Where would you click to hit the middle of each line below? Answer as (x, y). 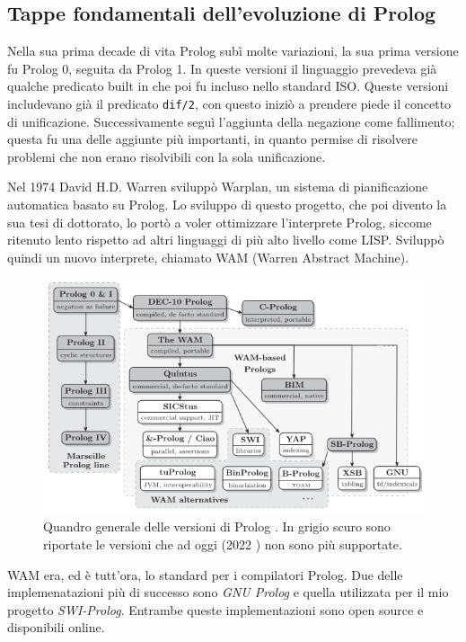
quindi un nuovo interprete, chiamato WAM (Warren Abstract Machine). (208, 257)
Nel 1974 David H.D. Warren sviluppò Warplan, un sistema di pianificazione (218, 187)
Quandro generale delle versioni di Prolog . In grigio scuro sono (217, 526)
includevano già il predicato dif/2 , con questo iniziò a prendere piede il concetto (229, 103)
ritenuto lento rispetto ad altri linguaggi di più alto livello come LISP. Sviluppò (226, 240)
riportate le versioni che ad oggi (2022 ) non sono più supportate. (223, 544)
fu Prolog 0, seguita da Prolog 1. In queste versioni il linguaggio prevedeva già (222, 68)
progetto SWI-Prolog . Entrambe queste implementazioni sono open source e (215, 609)
